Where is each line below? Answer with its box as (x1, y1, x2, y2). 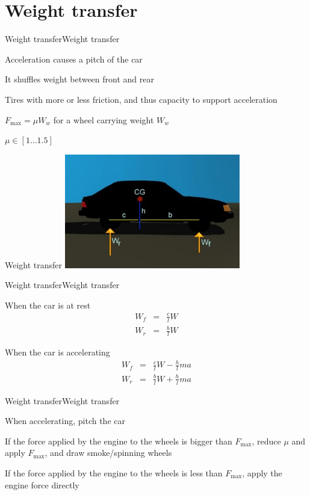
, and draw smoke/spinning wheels (45, 446, 172, 459)
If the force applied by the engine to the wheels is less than (5, 466, 223, 479)
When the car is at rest (5, 298, 91, 311)
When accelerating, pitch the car (5, 414, 125, 427)
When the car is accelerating (5, 346, 110, 358)
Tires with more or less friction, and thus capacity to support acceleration (5, 93, 277, 105)
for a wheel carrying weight (53, 113, 154, 126)
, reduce (252, 434, 281, 447)
